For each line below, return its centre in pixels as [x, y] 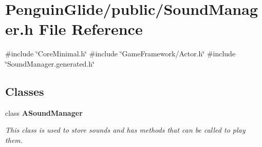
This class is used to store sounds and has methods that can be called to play [125, 130]
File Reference [91, 29]
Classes [25, 91]
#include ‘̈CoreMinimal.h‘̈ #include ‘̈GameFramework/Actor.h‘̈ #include [120, 54]
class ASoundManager [44, 112]
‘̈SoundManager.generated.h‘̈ [50, 63]
